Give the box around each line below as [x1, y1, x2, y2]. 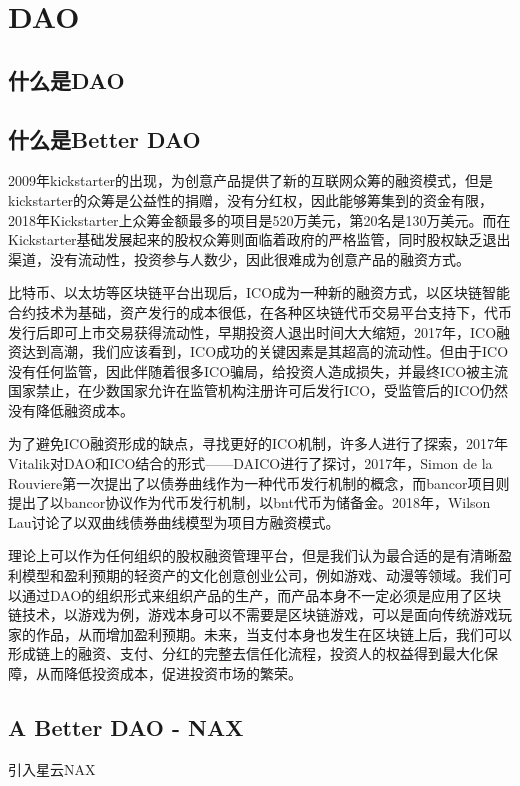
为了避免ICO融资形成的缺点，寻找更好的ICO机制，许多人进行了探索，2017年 [8, 433, 509, 454]
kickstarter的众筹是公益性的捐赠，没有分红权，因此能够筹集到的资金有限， [8, 189, 494, 210]
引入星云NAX [8, 758, 96, 779]
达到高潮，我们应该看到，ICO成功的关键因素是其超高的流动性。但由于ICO [21, 341, 509, 362]
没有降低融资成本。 [8, 399, 134, 420]
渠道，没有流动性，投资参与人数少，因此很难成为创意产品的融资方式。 [8, 248, 470, 269]
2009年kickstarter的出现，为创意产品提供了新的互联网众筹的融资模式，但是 [8, 170, 494, 191]
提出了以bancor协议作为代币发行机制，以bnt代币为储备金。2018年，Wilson [8, 492, 491, 513]
